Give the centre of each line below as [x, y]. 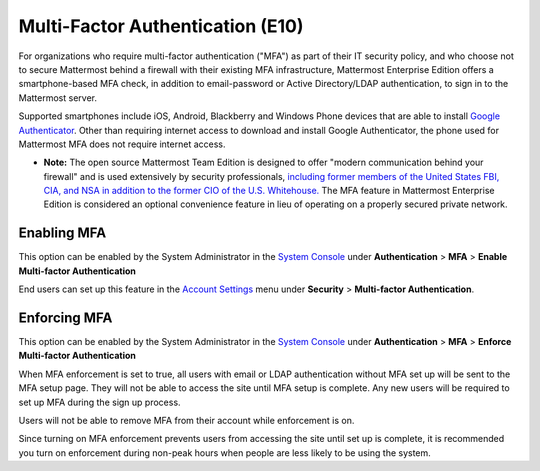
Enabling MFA [62, 233]
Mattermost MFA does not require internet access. [122, 144]
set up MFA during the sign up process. [99, 402]
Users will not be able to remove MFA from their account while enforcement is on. [186, 420]
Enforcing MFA [65, 317]
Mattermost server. [57, 97]
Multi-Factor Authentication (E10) [161, 26]
